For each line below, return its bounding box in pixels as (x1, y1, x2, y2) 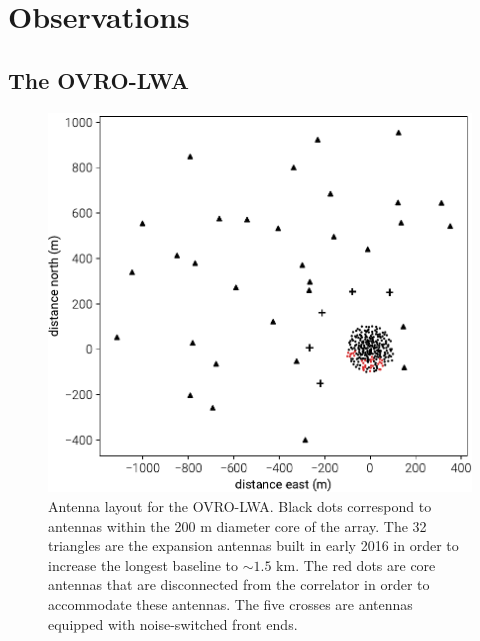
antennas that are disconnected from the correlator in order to (48, 574, 430, 595)
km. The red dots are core (276, 554, 436, 575)
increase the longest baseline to (48, 554, 239, 575)
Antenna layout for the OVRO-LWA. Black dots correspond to (48, 496, 432, 517)
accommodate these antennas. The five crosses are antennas (48, 594, 413, 614)
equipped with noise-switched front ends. (48, 613, 298, 634)
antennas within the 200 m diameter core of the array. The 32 (48, 515, 427, 536)
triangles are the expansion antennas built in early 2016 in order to (48, 535, 459, 556)
